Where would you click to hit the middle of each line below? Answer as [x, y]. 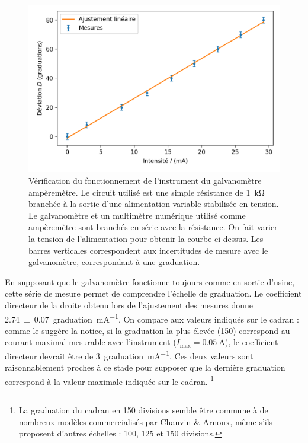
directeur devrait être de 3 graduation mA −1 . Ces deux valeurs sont [129, 355]
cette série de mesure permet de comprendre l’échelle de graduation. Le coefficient [153, 293]
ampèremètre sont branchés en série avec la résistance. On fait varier [153, 227]
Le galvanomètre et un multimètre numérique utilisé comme [137, 215]
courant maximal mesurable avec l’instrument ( [91, 342]
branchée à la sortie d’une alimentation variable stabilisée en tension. [154, 204]
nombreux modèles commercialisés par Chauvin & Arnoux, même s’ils [146, 421]
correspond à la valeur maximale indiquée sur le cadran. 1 [110, 380]
